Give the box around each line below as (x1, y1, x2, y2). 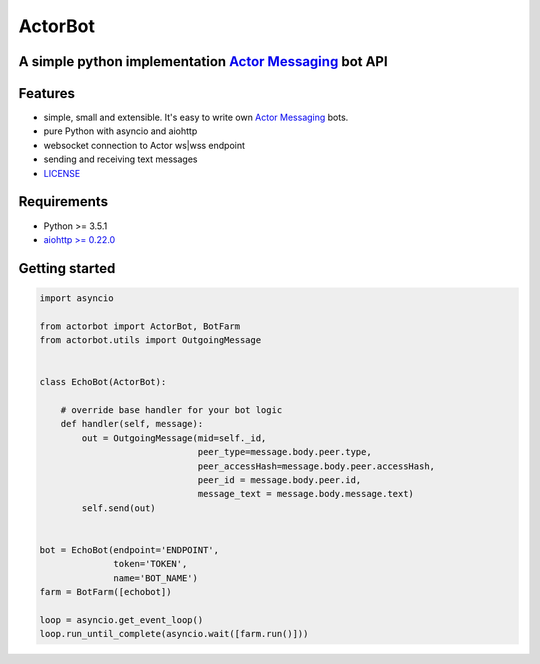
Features (18, 85, 75, 102)
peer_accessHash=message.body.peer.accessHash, (197, 460, 435, 472)
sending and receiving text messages (43, 153, 198, 165)
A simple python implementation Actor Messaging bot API (18, 53, 389, 70)
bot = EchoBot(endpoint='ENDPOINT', (39, 544, 220, 555)
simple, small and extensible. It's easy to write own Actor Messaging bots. (43, 111, 349, 124)
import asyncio (39, 292, 114, 304)
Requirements (18, 193, 109, 210)
